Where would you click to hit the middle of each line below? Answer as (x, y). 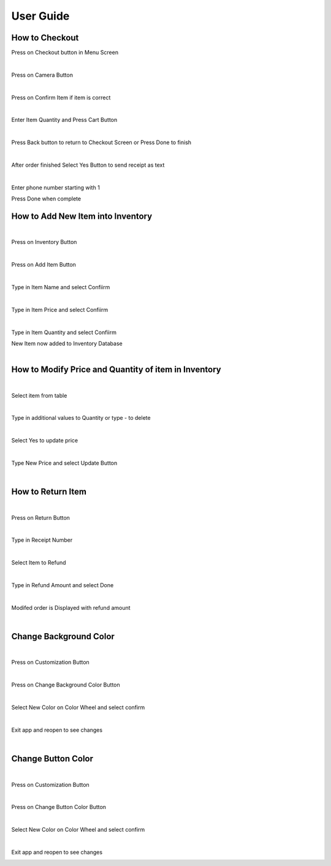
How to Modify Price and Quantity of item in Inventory (116, 370)
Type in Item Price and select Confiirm (60, 310)
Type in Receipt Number (42, 540)
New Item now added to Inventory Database (67, 343)
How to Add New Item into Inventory (82, 216)
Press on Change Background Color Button (66, 685)
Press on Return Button (41, 517)
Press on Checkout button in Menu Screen (65, 53)
